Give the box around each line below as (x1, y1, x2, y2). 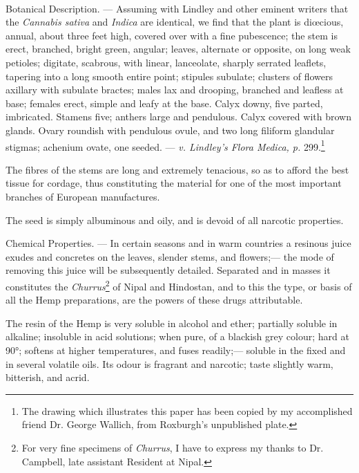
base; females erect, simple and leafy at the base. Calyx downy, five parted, (6, 95, 323, 110)
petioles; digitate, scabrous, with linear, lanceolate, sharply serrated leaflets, (6, 55, 327, 69)
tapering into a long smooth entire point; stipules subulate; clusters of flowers (6, 68, 333, 83)
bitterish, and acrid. (6, 370, 90, 384)
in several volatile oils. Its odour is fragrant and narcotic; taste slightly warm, (6, 356, 333, 371)
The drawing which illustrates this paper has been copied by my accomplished (21, 403, 353, 418)
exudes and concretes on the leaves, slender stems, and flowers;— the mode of (6, 249, 334, 263)
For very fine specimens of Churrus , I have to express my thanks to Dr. (21, 440, 324, 454)
